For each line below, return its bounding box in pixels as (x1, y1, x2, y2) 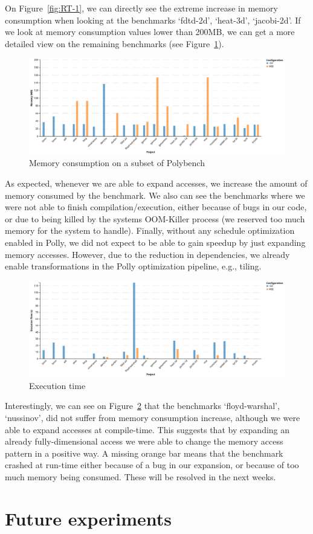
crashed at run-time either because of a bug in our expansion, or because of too (5, 458, 299, 471)
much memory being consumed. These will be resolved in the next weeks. (5, 470, 276, 483)
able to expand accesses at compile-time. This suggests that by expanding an (5, 423, 290, 436)
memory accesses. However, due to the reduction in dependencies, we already (5, 248, 290, 260)
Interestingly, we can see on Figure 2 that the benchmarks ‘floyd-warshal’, (5, 399, 280, 412)
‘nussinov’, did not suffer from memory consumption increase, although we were (5, 411, 300, 423)
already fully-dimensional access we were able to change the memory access (5, 435, 283, 448)
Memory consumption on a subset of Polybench (29, 156, 205, 169)
